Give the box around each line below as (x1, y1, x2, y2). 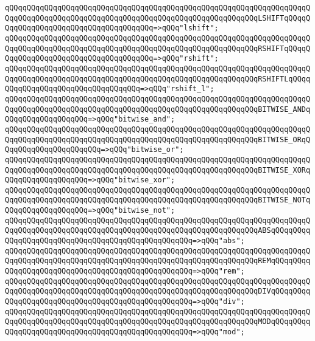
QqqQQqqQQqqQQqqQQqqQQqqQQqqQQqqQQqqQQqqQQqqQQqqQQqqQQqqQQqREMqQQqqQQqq (5, 257, 311, 266)
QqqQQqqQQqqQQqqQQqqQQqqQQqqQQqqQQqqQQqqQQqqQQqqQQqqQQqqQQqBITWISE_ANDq (5, 105, 311, 114)
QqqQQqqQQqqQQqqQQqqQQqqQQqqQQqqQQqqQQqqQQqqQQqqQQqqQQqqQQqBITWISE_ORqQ (5, 135, 311, 144)
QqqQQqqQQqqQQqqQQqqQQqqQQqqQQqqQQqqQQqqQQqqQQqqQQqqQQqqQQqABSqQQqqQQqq (5, 226, 311, 235)
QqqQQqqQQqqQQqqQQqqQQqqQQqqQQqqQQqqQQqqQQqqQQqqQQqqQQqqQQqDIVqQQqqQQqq (5, 287, 311, 296)
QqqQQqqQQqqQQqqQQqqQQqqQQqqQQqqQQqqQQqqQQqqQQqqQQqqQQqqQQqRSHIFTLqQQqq (5, 74, 311, 83)
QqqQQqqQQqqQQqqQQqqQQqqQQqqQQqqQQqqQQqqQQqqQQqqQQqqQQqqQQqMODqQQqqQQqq (5, 317, 311, 326)
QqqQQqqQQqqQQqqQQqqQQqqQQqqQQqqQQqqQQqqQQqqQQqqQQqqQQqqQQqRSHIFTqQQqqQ (5, 44, 311, 53)
